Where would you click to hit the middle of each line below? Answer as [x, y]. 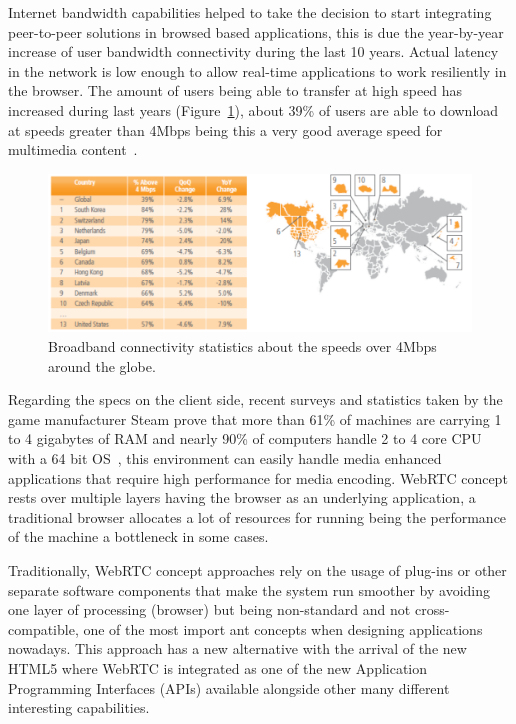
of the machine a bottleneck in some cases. [138, 536]
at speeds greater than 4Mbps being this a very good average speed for [225, 129]
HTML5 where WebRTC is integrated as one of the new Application [218, 667]
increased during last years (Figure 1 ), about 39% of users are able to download [253, 109]
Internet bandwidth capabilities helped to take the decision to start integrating [250, 12]
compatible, [43, 628]
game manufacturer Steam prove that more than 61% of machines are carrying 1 [255, 418]
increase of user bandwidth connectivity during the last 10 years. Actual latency [253, 51]
